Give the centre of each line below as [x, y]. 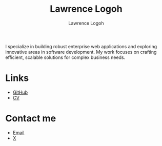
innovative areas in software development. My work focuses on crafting [81, 52]
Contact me [31, 119]
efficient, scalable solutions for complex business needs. [65, 57]
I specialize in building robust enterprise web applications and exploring [81, 46]
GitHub [20, 92]
